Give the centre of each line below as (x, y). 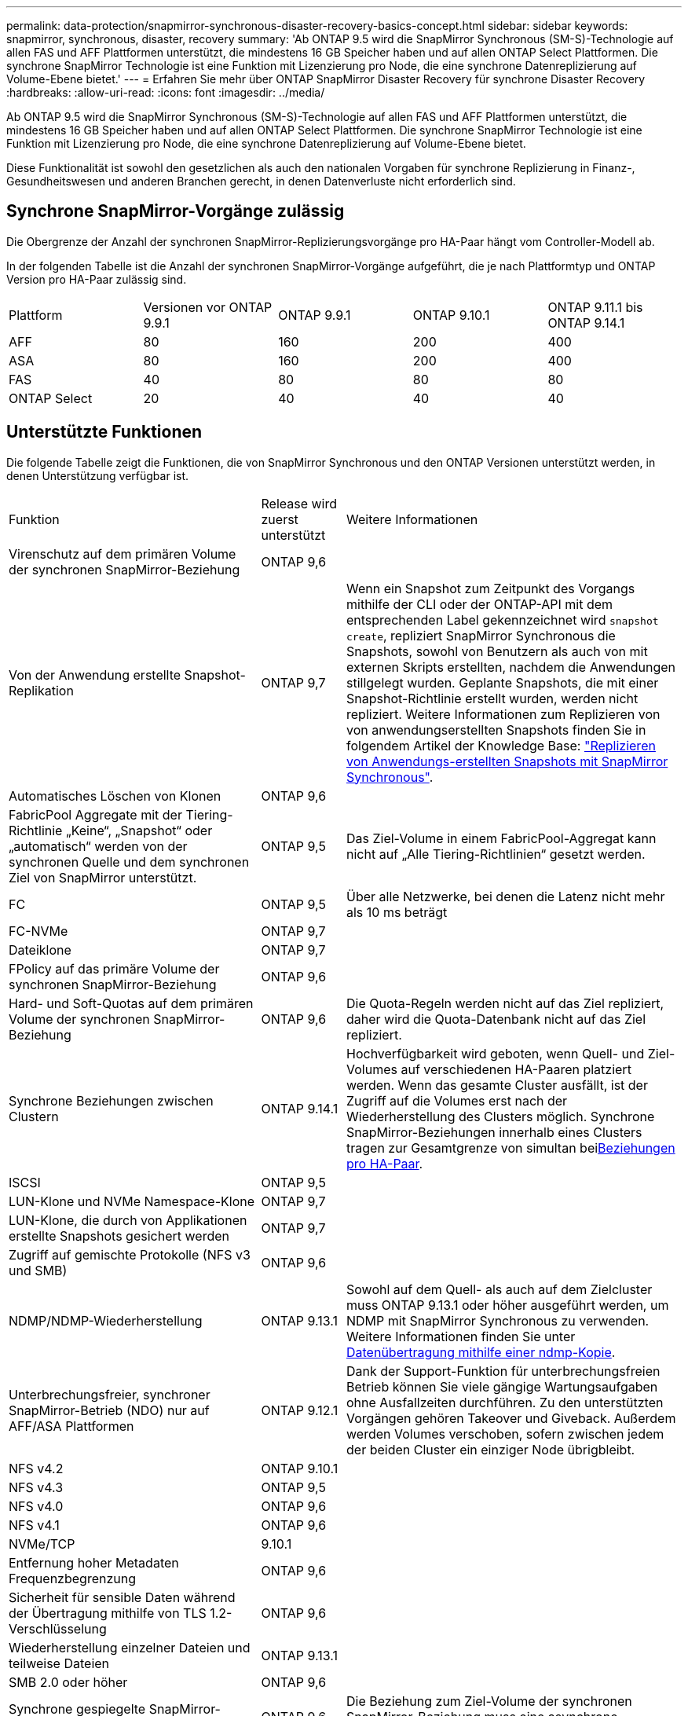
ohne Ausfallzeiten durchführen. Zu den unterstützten (505, 1402)
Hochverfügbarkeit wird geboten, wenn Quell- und (496, 1053)
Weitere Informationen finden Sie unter (461, 1336)
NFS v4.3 (36, 1487)
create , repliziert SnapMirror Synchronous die (481, 635)
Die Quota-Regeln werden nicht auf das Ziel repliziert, (505, 1003)
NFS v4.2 (36, 1468)
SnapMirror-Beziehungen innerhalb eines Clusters (494, 1132)
